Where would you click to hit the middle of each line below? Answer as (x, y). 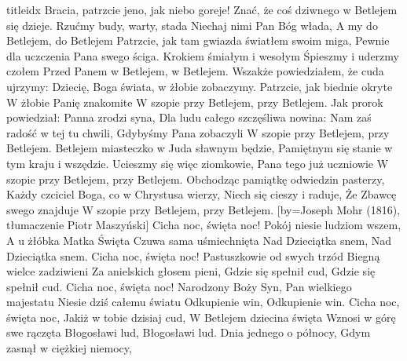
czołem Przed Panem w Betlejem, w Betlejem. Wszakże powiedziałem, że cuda (195, 71)
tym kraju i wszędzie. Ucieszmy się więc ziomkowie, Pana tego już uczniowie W (198, 163)
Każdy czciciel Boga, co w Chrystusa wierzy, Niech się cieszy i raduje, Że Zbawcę (202, 194)
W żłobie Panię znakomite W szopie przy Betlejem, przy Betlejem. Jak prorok (195, 102)
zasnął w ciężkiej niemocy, (69, 348)
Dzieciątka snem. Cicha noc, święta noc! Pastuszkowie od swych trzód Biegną (193, 255)
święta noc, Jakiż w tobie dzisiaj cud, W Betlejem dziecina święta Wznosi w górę (201, 317)
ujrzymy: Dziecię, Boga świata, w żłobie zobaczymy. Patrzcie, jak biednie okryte (200, 86)
